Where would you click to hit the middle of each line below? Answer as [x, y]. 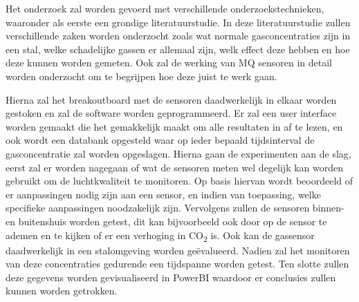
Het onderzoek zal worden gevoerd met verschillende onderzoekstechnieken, [165, 8]
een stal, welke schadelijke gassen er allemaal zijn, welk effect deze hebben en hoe [178, 49]
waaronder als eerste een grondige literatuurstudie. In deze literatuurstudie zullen [178, 22]
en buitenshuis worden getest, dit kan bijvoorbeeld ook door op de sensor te [166, 221]
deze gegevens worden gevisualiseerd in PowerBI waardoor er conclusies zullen [171, 277]
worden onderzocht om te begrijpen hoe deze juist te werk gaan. [141, 76]
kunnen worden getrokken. [62, 291]
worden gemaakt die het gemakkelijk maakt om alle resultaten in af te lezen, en [174, 126]
